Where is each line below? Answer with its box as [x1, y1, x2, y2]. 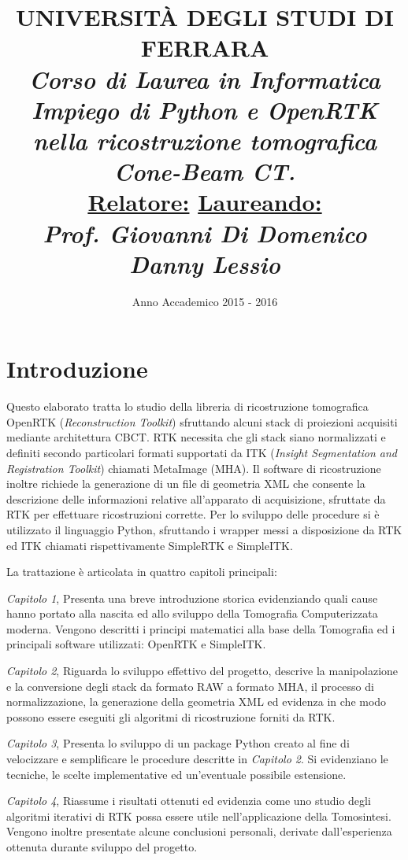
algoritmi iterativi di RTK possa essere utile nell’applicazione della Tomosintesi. [6, 807, 391, 824]
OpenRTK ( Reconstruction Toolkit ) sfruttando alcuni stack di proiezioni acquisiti [6, 413, 398, 430]
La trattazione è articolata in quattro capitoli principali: [6, 563, 277, 580]
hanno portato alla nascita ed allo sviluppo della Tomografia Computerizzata [6, 605, 378, 622]
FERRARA [140, 31, 269, 64]
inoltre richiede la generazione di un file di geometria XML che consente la [6, 475, 365, 492]
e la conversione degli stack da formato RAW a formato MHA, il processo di [6, 677, 374, 694]
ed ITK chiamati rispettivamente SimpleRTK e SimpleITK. [6, 537, 293, 553]
